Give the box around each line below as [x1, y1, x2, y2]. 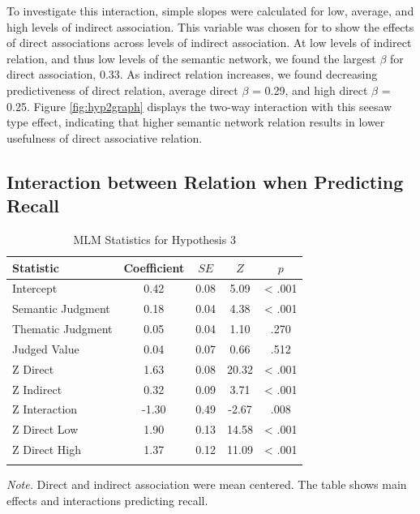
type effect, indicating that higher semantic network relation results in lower [6, 114, 385, 131]
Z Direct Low [12, 421, 79, 438]
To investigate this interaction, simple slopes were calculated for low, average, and [6, 2, 414, 19]
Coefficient [123, 259, 185, 276]
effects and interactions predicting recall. [6, 492, 208, 509]
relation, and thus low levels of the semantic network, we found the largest [6, 49, 376, 66]
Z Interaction [12, 400, 78, 418]
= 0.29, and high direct [252, 81, 368, 98]
